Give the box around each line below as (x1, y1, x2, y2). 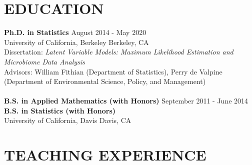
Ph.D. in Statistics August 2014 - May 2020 (4, 27, 146, 37)
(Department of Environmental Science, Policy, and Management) (4, 76, 206, 86)
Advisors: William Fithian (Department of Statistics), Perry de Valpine (4, 66, 222, 76)
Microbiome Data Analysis (4, 56, 85, 66)
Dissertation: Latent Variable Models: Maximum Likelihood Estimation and (4, 46, 233, 57)
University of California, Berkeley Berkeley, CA (4, 36, 149, 47)
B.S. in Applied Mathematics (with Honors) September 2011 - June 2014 (4, 95, 248, 106)
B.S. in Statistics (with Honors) (4, 105, 115, 115)
